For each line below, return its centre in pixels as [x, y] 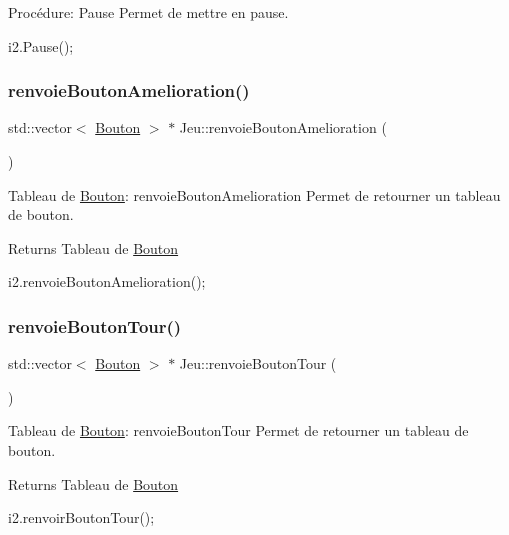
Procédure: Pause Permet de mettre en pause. [148, 12]
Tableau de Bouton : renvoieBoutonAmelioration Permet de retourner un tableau [254, 194]
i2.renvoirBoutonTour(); [81, 517]
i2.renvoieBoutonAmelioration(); [107, 281]
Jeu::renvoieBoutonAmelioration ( [283, 127]
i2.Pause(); [41, 45]
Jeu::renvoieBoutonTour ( [258, 363]
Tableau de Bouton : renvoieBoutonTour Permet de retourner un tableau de [238, 430]
